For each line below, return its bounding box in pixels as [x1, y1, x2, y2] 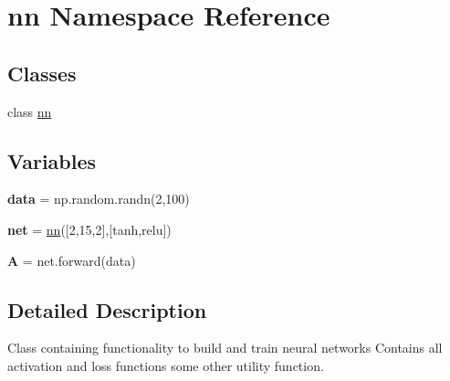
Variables [7, 146, 97, 175]
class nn [7, 101, 52, 121]
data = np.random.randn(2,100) [7, 189, 190, 208]
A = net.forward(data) [7, 250, 136, 270]
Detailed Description [7, 295, 207, 323]
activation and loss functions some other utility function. [7, 355, 324, 375]
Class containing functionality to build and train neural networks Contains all [7, 338, 443, 357]
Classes [7, 58, 77, 87]
